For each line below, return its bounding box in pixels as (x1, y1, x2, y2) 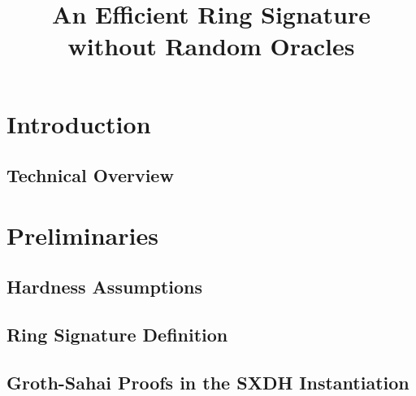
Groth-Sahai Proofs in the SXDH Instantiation (6, 369, 409, 394)
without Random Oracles (67, 29, 355, 63)
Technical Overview (6, 163, 174, 188)
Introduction (6, 107, 151, 140)
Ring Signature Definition (6, 322, 228, 347)
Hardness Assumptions (6, 274, 202, 299)
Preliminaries (6, 218, 158, 251)
